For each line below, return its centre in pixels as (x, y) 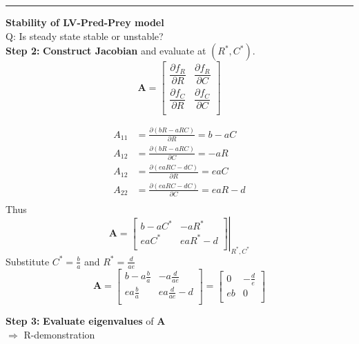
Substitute (28, 261)
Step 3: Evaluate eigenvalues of (80, 321)
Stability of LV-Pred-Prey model (85, 22)
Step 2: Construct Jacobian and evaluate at (106, 51)
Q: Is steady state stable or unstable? (85, 36)
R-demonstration (59, 334)
